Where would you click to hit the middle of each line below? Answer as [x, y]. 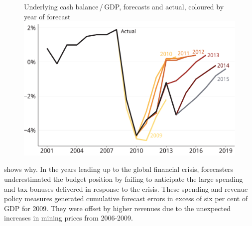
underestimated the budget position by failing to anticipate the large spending [124, 179]
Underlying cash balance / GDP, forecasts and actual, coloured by [124, 6]
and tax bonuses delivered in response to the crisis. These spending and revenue [126, 188]
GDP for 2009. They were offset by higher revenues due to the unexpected [117, 208]
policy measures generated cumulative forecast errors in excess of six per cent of [126, 198]
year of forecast [47, 16]
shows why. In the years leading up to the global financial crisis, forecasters [119, 169]
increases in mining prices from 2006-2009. [68, 218]
